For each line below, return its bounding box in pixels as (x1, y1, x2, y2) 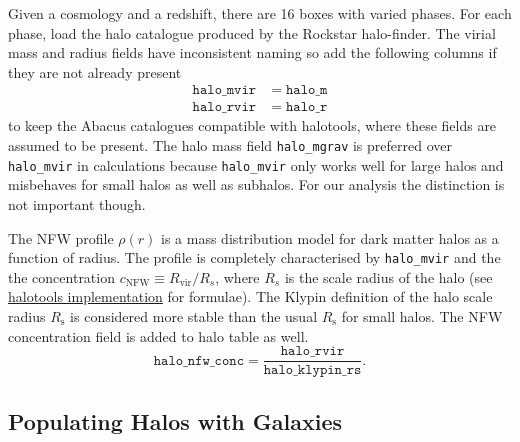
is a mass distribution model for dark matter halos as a (161, 227, 499, 248)
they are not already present (8, 61, 182, 82)
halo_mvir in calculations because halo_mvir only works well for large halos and (8, 154, 504, 175)
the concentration (8, 266, 115, 287)
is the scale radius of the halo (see (284, 266, 493, 287)
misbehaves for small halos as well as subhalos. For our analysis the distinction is (8, 174, 505, 195)
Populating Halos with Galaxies (8, 405, 343, 436)
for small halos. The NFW (341, 305, 503, 326)
